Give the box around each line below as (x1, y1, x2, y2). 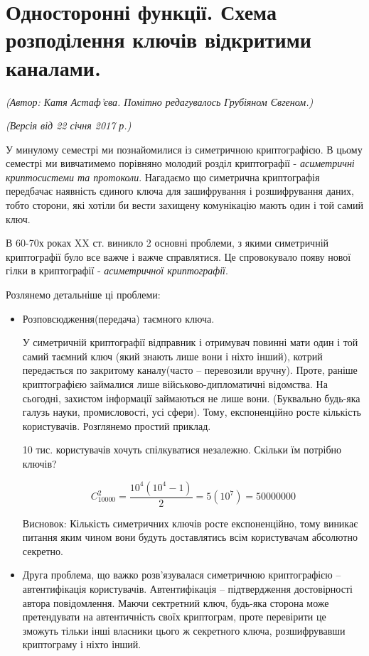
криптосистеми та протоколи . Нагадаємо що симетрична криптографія (6, 169, 320, 184)
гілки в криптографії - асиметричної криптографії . (6, 263, 228, 278)
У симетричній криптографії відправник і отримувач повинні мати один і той (22, 335, 358, 350)
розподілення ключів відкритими (6, 25, 311, 54)
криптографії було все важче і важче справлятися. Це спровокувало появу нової (6, 249, 351, 264)
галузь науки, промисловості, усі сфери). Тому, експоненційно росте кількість (22, 404, 361, 419)
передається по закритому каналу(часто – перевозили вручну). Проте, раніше (22, 362, 358, 377)
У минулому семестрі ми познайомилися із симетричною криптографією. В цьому (6, 141, 363, 156)
